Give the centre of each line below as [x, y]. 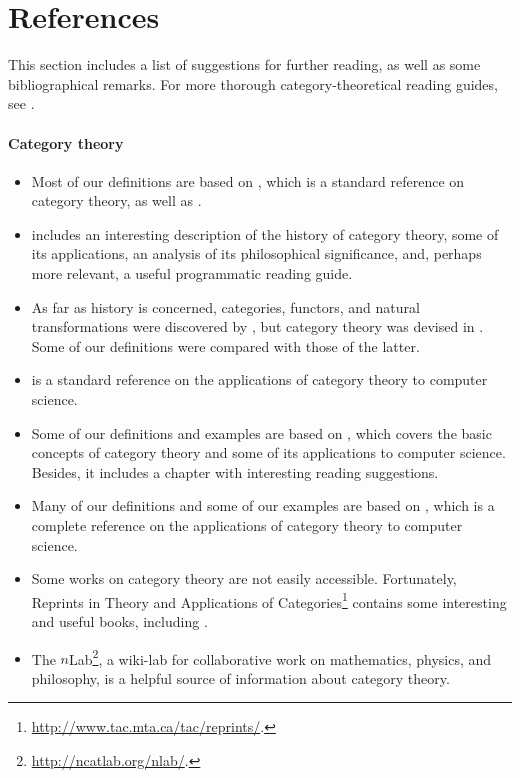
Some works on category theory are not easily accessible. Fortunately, [244, 578]
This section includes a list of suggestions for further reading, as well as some [244, 64]
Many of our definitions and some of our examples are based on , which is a [263, 505]
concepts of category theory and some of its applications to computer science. [268, 452]
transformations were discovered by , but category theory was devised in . [257, 326]
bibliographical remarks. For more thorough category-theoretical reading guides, [253, 83]
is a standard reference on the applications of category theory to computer [259, 379]
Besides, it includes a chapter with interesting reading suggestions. [235, 471]
